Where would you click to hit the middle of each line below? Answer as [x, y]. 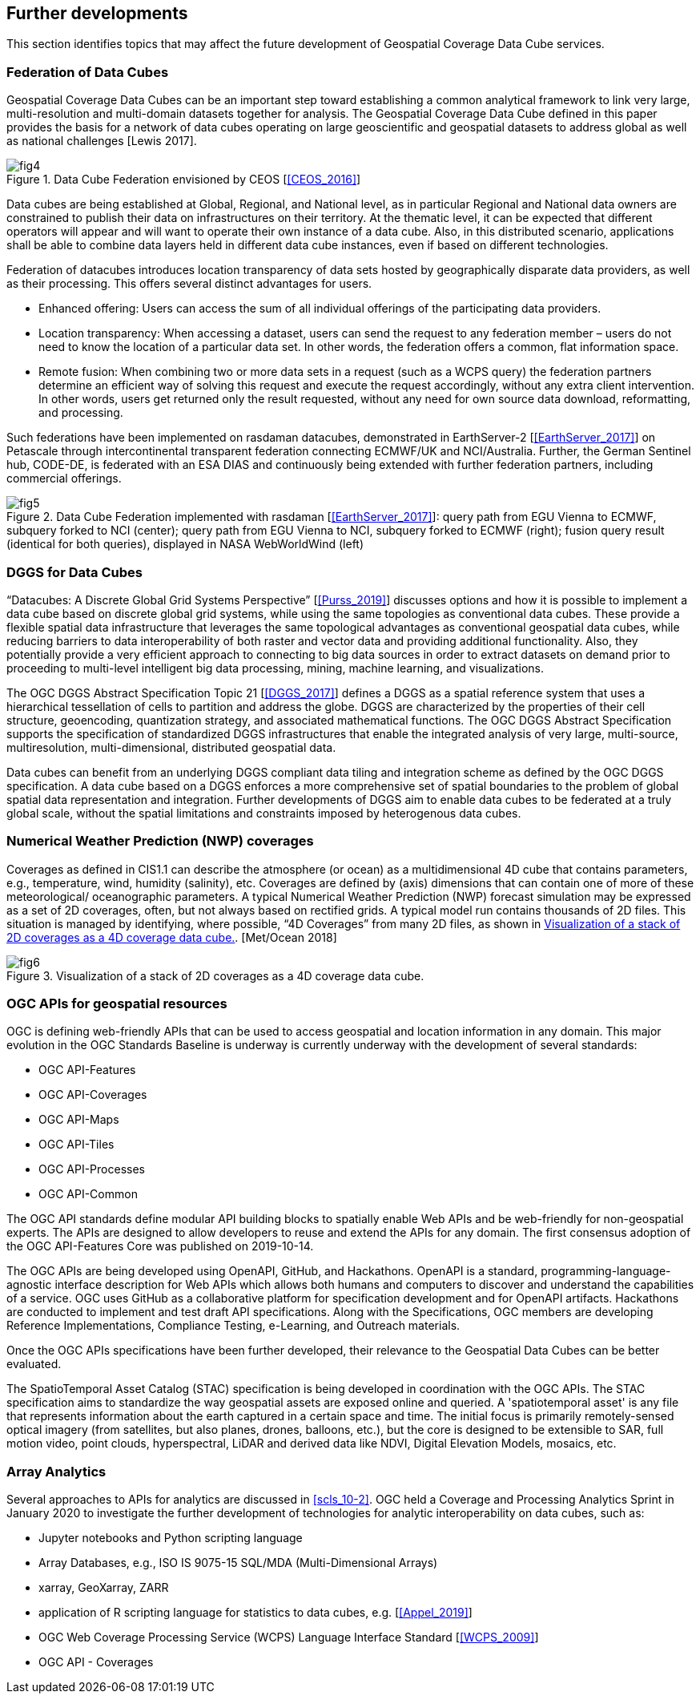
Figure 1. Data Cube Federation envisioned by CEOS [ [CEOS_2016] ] [184, 180]
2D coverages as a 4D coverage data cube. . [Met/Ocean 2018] [172, 937]
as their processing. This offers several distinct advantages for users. [189, 284]
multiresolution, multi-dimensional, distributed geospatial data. [171, 747]
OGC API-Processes [92, 1169]
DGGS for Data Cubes [74, 572]
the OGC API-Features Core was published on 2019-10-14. [160, 1246]
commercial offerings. [64, 479]
